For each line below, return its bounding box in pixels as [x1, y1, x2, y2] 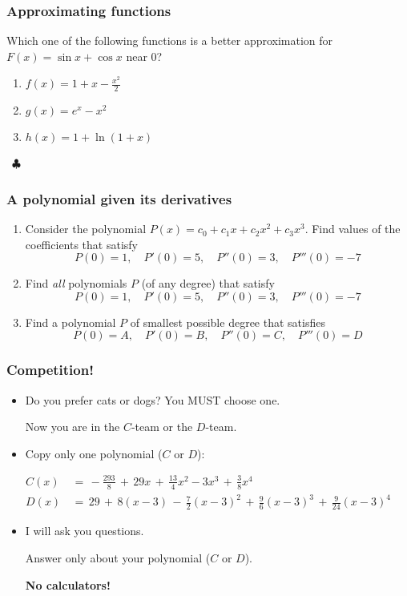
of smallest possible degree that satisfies [130, 313, 325, 330]
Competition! [6, 360, 94, 380]
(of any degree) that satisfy [141, 275, 275, 292]
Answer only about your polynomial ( [25, 549, 211, 566]
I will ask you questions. [25, 522, 144, 539]
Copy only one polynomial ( [25, 445, 163, 461]
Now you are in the [25, 418, 120, 435]
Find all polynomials [25, 275, 127, 292]
